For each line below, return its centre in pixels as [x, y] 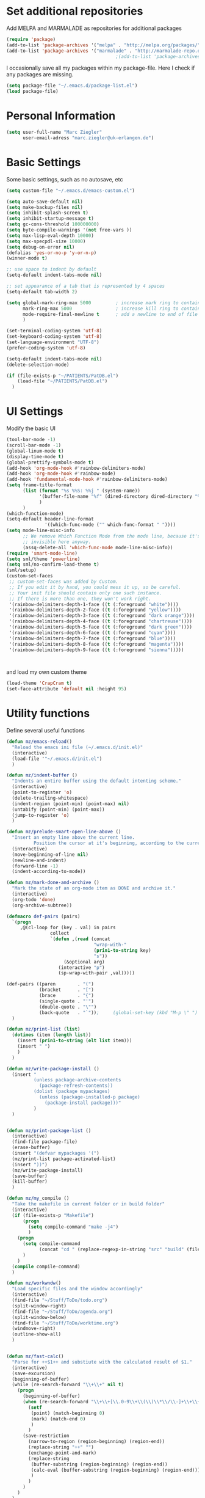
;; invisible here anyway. [57, 542]
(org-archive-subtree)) [42, 905]
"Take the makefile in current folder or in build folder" [88, 1204]
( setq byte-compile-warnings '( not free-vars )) [69, 230]
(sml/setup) [21, 570]
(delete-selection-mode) [38, 365]
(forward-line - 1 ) [35, 866]
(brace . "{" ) [67, 996]
